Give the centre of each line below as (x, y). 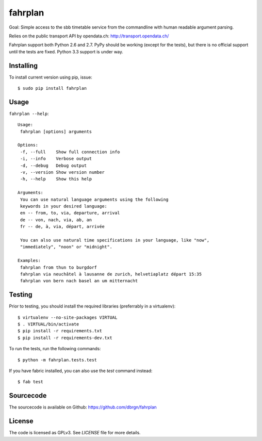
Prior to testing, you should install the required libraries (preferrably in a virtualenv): (92, 306)
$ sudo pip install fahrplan (52, 88)
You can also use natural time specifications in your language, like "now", (115, 240)
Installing (24, 65)
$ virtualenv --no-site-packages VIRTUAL (67, 317)
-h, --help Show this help (56, 179)
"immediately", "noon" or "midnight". (66, 247)
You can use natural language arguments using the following (94, 199)
